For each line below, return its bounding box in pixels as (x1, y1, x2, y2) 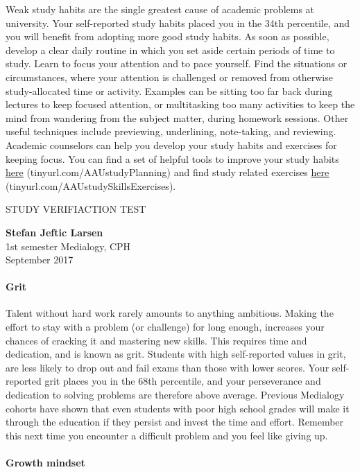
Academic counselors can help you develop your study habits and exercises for (6, 137, 337, 152)
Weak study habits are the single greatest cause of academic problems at (6, 2, 315, 16)
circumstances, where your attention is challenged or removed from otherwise (6, 69, 333, 84)
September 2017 (6, 252, 74, 267)
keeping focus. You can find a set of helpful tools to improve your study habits (6, 151, 339, 166)
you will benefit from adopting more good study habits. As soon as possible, (6, 29, 329, 44)
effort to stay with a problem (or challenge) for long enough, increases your (6, 320, 325, 334)
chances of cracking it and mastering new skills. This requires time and (6, 333, 307, 347)
